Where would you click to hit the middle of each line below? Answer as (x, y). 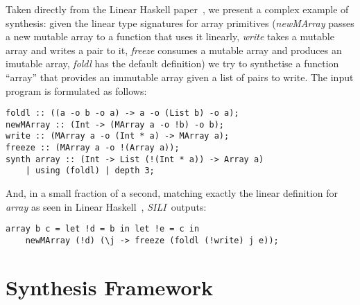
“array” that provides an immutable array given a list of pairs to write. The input (180, 77)
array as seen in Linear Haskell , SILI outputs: (106, 206)
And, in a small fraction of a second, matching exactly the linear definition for (172, 193)
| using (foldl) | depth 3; (90, 171)
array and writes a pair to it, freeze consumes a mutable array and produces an (174, 50)
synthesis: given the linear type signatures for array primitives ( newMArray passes (180, 23)
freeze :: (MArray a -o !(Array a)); (93, 148)
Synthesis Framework (109, 287)
